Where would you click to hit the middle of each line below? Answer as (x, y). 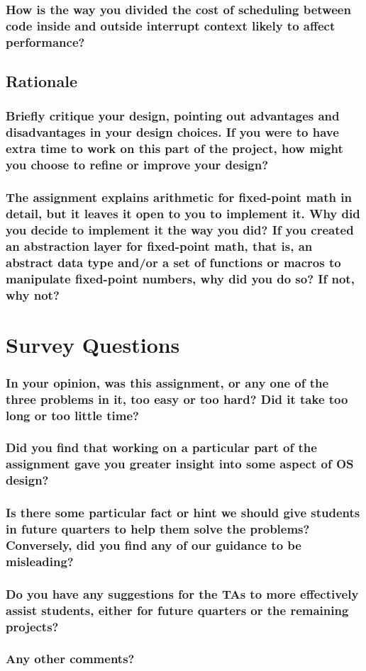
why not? (33, 294)
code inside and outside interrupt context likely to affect (171, 25)
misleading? (40, 561)
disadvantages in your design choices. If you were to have (172, 132)
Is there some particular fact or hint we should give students (183, 513)
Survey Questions (93, 344)
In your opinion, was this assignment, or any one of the (167, 382)
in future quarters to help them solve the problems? (158, 529)
